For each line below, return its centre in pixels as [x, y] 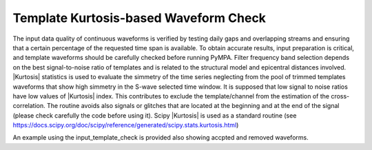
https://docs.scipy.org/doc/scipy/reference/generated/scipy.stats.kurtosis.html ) [126, 125]
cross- [340, 96]
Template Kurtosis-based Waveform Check [139, 18]
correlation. [29, 106]
